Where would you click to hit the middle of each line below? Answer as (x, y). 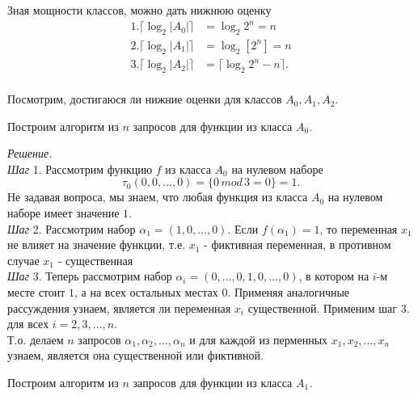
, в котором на (334, 276)
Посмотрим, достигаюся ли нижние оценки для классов (145, 99)
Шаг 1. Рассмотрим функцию (80, 169)
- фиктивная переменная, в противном (298, 244)
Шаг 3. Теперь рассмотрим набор (90, 276)
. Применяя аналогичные (289, 292)
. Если (243, 228)
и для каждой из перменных (259, 339)
